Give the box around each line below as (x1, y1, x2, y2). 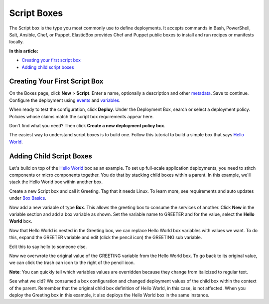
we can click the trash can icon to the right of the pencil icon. (9, 260, 135, 266)
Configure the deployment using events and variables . (9, 97, 121, 103)
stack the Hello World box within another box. (9, 179, 103, 185)
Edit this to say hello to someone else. (9, 244, 87, 250)
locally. (9, 39, 24, 45)
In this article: (9, 48, 38, 54)
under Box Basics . (9, 195, 47, 201)
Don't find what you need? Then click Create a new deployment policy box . (9, 122, 165, 128)
